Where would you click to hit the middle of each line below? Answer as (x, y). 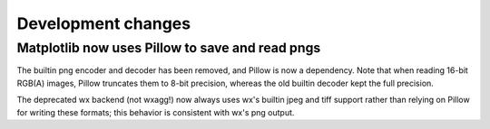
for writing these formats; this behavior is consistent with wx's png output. (156, 112)
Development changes (103, 23)
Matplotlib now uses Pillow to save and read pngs (169, 48)
